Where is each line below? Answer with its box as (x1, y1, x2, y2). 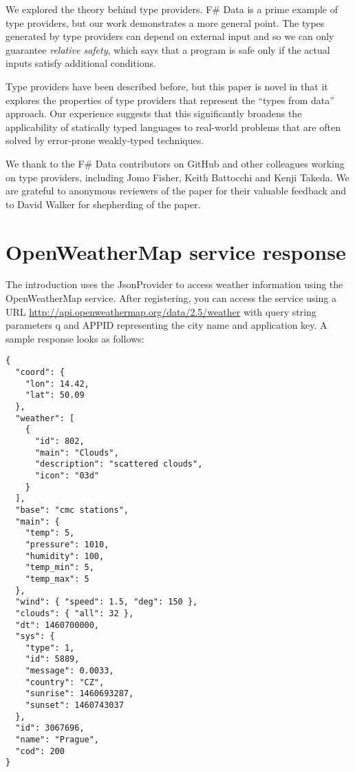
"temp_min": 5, (25, 562, 94, 573)
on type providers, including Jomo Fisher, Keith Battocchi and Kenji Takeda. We (6, 170, 349, 184)
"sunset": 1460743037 (25, 700, 124, 711)
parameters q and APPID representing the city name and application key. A (6, 318, 327, 332)
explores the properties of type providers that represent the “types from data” (6, 92, 334, 107)
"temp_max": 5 (25, 573, 89, 584)
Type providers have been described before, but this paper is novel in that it (6, 79, 328, 93)
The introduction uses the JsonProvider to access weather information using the (6, 277, 343, 292)
